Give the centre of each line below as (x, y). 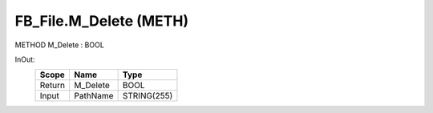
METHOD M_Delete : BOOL (59, 45)
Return (53, 86)
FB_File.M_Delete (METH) (102, 21)
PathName (94, 96)
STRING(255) (148, 96)
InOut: (25, 59)
